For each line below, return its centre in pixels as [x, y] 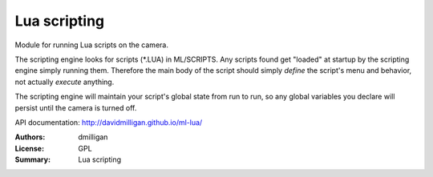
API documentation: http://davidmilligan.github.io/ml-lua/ [109, 122]
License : [29, 148]
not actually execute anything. [65, 82]
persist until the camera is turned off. [76, 107]
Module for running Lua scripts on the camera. [91, 45]
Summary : [33, 159]
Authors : [30, 137]
